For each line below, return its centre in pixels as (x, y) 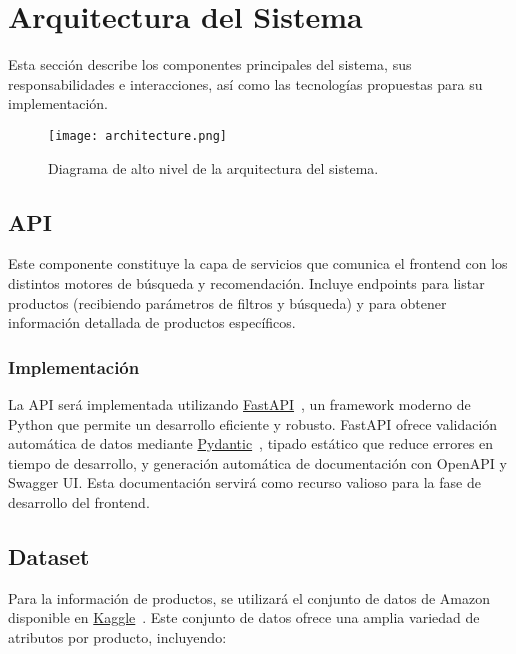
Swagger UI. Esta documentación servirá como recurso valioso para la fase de (244, 482)
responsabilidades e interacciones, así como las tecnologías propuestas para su (245, 83)
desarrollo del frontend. (79, 501)
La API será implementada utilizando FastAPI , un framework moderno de (239, 403)
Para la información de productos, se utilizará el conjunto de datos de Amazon (249, 597)
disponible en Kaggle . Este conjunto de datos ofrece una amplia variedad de (244, 617)
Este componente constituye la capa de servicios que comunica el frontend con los (258, 263)
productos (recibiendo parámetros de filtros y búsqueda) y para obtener (227, 302)
